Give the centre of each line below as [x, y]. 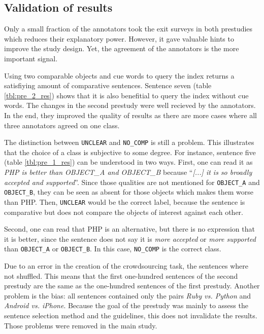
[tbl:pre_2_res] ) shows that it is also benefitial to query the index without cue [126, 95]
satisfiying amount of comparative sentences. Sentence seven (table [108, 85]
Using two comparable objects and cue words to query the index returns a [119, 75]
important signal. [31, 58]
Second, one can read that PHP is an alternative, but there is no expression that [129, 229]
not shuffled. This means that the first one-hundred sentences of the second [121, 275]
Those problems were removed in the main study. [81, 325]
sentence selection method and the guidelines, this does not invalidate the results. [131, 315]
